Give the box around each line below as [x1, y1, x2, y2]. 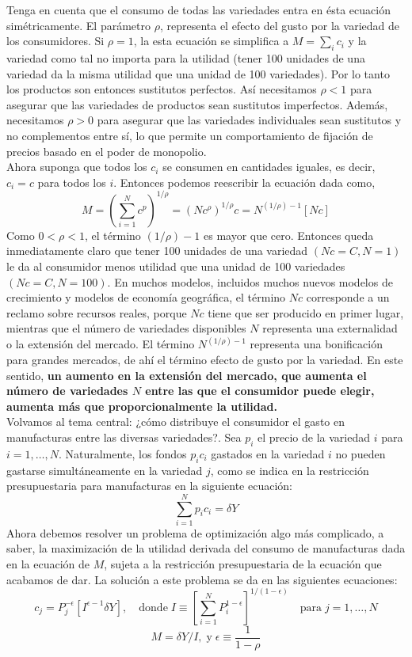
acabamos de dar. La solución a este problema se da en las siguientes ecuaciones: [6, 571, 398, 587]
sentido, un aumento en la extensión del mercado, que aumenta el [6, 366, 367, 383]
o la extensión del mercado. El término [6, 336, 195, 352]
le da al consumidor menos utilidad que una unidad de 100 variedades [6, 258, 345, 275]
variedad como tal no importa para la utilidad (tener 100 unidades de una [6, 49, 365, 66]
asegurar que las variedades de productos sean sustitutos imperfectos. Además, [6, 96, 388, 112]
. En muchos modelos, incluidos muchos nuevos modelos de [107, 273, 393, 290]
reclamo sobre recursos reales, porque [6, 304, 187, 321]
